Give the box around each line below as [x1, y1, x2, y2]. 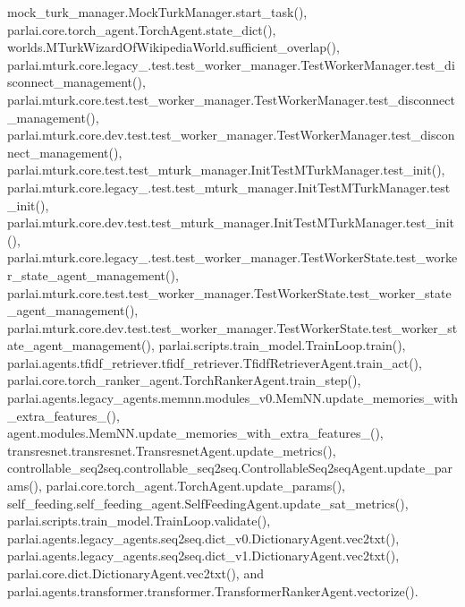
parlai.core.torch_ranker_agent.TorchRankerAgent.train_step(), [7, 371, 361, 389]
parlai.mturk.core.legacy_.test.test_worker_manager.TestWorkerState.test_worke [7, 248, 458, 267]
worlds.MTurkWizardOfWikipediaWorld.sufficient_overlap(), [7, 38, 340, 56]
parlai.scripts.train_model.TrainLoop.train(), [158, 336, 406, 355]
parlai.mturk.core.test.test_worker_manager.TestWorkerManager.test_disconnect [7, 90, 455, 108]
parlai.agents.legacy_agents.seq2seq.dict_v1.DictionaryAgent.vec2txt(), [7, 546, 400, 565]
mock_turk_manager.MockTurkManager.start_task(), [7, 3, 308, 21]
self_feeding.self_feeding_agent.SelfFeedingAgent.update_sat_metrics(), [7, 493, 409, 512]
